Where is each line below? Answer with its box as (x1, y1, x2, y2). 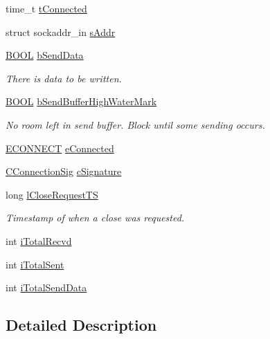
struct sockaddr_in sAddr (6, 24, 116, 39)
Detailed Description (6, 314, 157, 336)
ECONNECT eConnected (6, 140, 114, 155)
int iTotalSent (6, 257, 64, 271)
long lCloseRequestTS (6, 187, 98, 201)
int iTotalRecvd (6, 233, 72, 248)
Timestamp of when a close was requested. (6, 210, 185, 225)
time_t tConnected (6, 1, 87, 15)
